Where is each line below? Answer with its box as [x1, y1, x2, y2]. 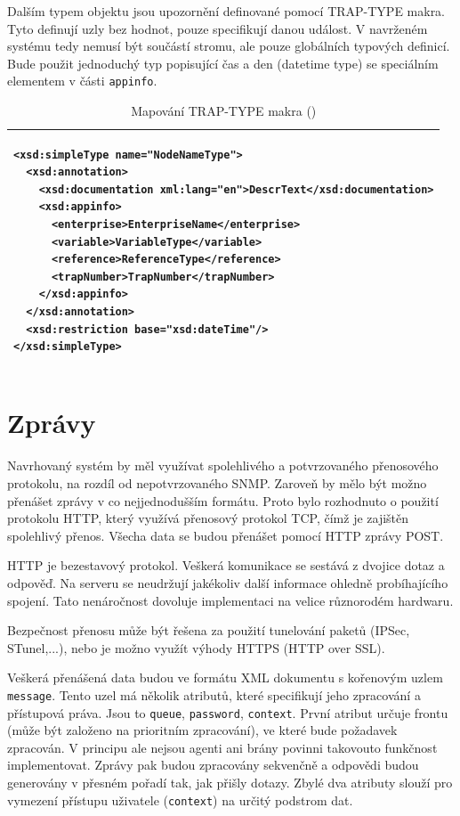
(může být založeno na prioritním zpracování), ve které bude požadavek [7, 721, 398, 739]
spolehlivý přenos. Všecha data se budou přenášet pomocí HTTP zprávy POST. [7, 526, 444, 544]
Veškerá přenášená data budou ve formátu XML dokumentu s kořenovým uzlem [7, 668, 443, 687]
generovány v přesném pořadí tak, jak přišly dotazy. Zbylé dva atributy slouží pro [7, 773, 453, 791]
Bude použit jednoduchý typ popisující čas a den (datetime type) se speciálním [7, 53, 439, 72]
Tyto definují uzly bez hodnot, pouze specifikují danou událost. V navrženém [7, 19, 428, 37]
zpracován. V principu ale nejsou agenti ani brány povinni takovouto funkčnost [7, 738, 438, 756]
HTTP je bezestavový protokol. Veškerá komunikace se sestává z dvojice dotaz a [7, 556, 445, 575]
